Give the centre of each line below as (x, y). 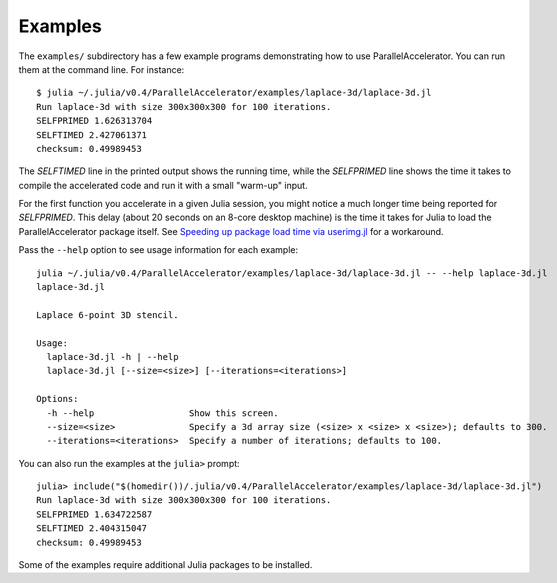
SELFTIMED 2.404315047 (92, 528)
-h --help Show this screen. (162, 413)
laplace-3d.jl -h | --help (112, 356)
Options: (57, 399)
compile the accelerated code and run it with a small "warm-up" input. (163, 185)
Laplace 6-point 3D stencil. (107, 314)
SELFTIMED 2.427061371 (92, 134)
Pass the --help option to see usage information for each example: (158, 250)
